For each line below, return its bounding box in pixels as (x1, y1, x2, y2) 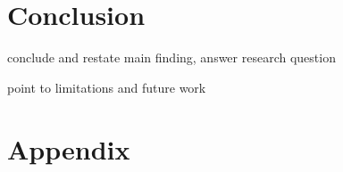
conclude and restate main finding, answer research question (7, 48, 336, 67)
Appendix (7, 130, 130, 167)
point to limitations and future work (7, 78, 206, 96)
